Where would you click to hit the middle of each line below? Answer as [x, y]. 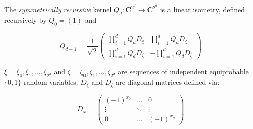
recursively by [25, 19]
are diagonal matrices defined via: [168, 82]
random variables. [51, 82]
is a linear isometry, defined [202, 9]
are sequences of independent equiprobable [183, 72]
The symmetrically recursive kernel [58, 9]
